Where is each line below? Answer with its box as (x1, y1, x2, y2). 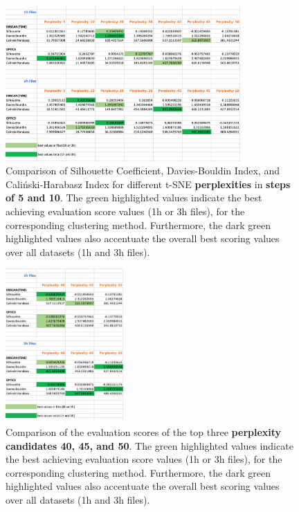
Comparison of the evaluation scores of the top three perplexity (6, 424, 282, 439)
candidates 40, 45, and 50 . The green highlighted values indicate (6, 438, 293, 452)
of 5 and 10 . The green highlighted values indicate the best (6, 190, 262, 205)
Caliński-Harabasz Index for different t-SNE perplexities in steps (6, 176, 291, 191)
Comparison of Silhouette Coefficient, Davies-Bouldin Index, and (6, 163, 280, 178)
